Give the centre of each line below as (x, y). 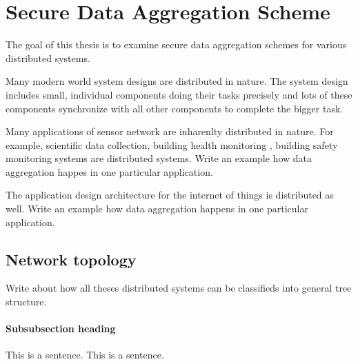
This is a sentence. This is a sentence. (85, 355)
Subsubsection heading (61, 328)
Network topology (71, 259)
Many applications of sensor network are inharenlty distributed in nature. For (170, 131)
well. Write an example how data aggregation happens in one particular (157, 209)
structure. (26, 302)
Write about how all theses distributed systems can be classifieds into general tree (179, 288)
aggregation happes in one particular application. (109, 171)
